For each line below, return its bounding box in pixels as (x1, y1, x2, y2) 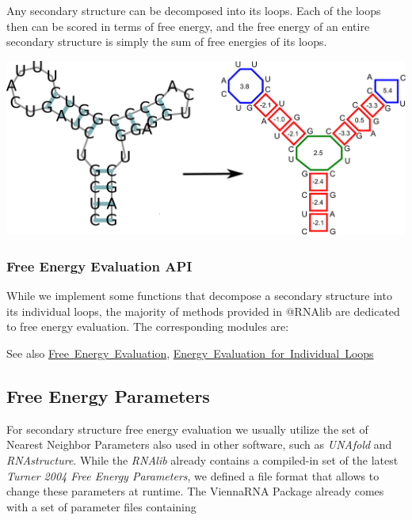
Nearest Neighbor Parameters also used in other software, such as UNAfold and (6, 436, 392, 453)
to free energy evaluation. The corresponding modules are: (6, 318, 289, 335)
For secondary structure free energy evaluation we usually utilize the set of (6, 420, 368, 437)
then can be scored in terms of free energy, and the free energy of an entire (6, 17, 370, 34)
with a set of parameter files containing (6, 498, 196, 514)
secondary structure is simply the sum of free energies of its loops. (6, 33, 327, 50)
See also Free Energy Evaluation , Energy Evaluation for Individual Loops (6, 345, 374, 362)
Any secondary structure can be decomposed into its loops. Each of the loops (6, 2, 381, 18)
